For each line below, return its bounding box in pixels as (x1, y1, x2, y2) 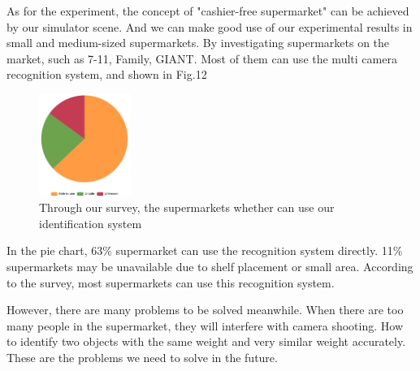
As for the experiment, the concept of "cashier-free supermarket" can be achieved (6, 2, 409, 19)
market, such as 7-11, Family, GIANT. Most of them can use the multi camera (6, 50, 397, 67)
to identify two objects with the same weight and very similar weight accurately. (6, 333, 406, 350)
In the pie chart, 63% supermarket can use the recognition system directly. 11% (6, 242, 403, 259)
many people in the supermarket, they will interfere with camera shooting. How (6, 317, 404, 334)
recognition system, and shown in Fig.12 (6, 66, 207, 83)
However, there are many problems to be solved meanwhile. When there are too (6, 301, 404, 318)
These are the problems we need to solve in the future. (6, 348, 278, 365)
